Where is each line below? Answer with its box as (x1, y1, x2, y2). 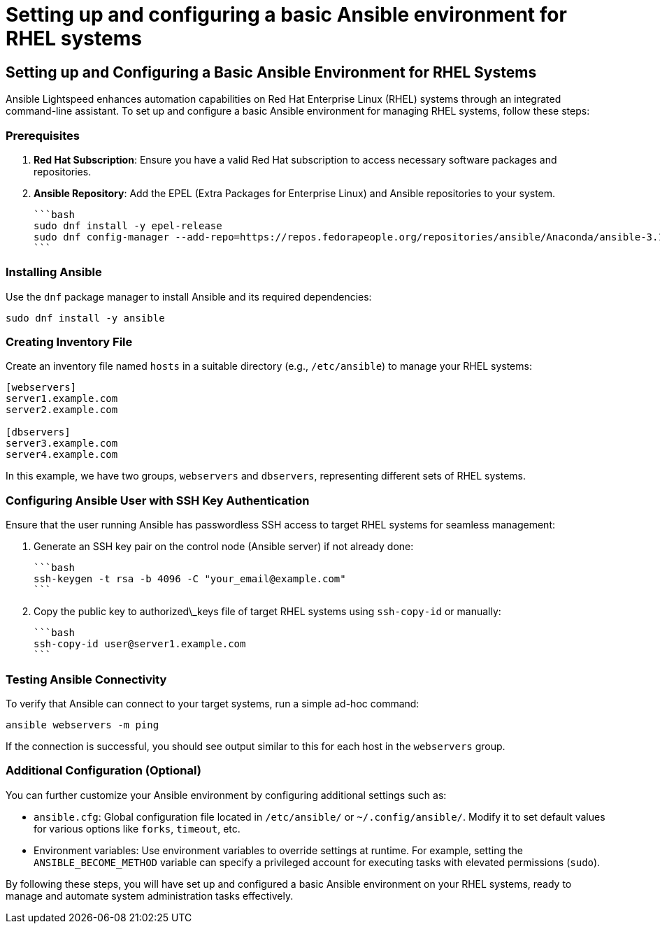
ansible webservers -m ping (6, 719, 159, 730)
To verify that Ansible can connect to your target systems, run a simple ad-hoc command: (6, 697, 419, 710)
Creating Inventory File (6, 335, 133, 350)
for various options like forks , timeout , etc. (34, 822, 241, 835)
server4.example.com (6, 449, 118, 461)
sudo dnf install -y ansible (6, 312, 165, 324)
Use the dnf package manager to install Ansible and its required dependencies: (6, 290, 372, 303)
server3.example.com (6, 438, 118, 449)
